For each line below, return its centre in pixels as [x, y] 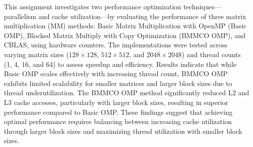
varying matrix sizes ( [36, 54]
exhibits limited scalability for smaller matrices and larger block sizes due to [118, 83]
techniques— [202, 6]
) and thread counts [211, 54]
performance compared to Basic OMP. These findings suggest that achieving [118, 112]
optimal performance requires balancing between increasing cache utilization [118, 121]
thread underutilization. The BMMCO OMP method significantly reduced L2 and [127, 93]
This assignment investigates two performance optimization [93, 6]
